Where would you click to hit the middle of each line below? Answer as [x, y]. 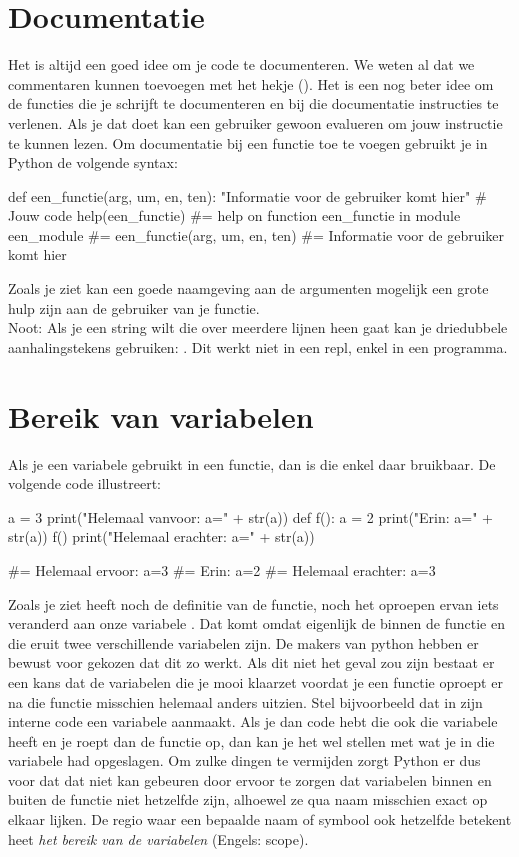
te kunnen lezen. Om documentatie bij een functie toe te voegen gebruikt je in [248, 142]
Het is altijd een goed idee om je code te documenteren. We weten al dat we [241, 64]
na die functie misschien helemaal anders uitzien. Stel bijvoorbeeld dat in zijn [245, 701]
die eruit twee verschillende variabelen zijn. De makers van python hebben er [243, 642]
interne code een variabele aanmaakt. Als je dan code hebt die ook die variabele [253, 721]
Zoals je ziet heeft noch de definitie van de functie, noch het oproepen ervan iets [253, 603]
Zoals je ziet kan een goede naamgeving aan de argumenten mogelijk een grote [248, 288]
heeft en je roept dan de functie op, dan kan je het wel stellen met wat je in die [251, 740]
